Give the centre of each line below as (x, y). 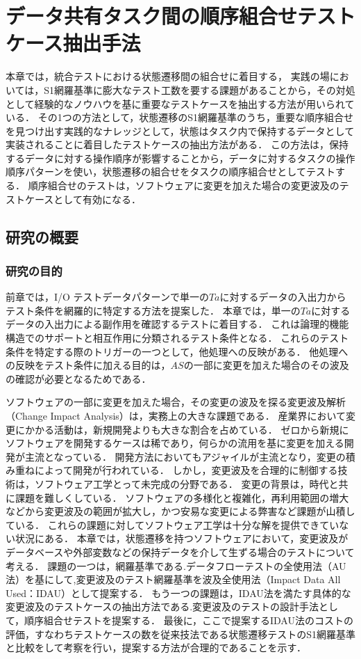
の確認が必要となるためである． (78, 378)
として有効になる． (97, 199)
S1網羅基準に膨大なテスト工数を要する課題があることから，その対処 (200, 89)
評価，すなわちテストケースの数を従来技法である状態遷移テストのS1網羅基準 (180, 634)
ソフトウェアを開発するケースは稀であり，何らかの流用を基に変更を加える (175, 443)
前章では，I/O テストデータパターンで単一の (107, 297)
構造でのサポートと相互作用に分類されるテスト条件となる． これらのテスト (177, 338)
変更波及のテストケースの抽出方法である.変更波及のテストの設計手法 (162, 606)
